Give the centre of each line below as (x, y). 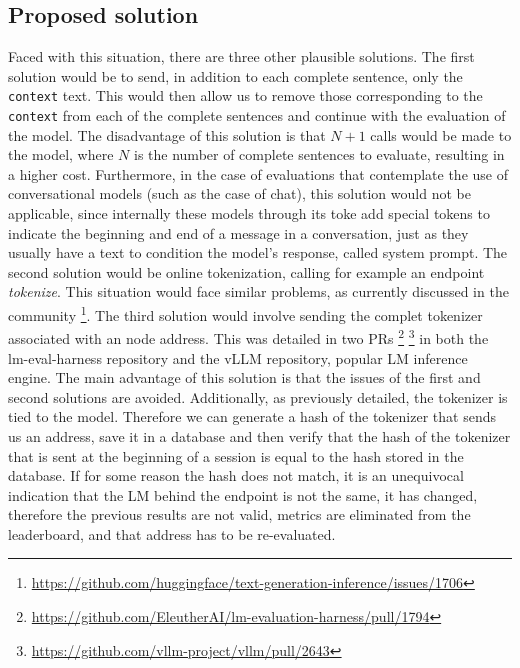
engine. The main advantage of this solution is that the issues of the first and (244, 377)
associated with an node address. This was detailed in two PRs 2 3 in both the (248, 336)
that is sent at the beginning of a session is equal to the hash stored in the (236, 455)
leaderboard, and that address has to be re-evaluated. (172, 533)
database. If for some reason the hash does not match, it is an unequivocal (236, 475)
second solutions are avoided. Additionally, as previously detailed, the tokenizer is (258, 396)
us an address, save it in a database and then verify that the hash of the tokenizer (259, 435)
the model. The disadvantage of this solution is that (167, 134)
